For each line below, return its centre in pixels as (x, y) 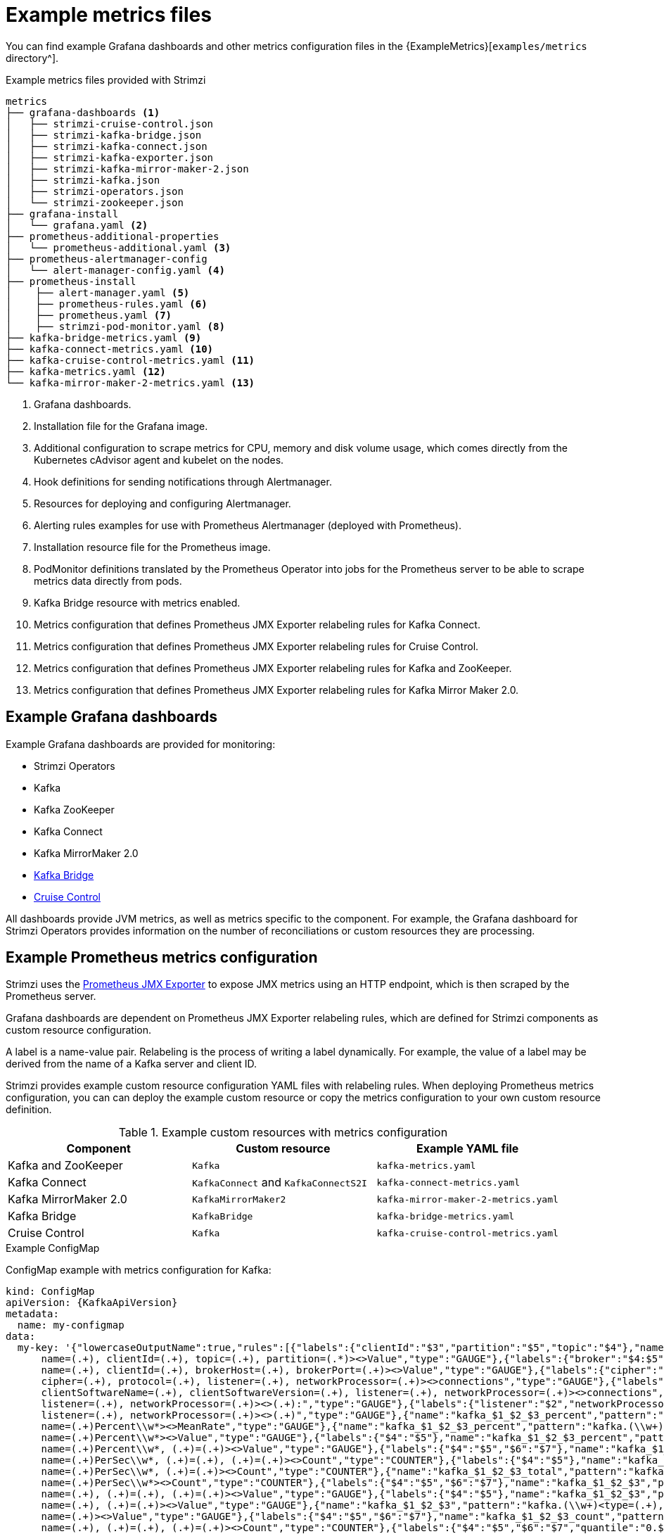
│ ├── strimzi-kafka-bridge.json (104, 135)
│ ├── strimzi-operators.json (95, 191)
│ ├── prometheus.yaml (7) (89, 315)
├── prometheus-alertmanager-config (107, 259)
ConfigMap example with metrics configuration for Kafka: (139, 1270)
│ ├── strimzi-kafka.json (83, 180)
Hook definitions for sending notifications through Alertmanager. (183, 481)
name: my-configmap (71, 1325)
